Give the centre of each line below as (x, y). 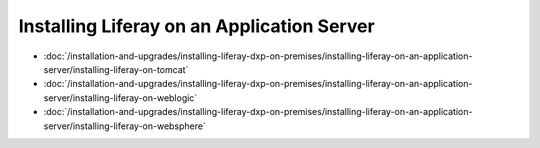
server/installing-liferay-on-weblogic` (120, 97)
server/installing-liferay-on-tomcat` (116, 69)
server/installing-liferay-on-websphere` (125, 126)
